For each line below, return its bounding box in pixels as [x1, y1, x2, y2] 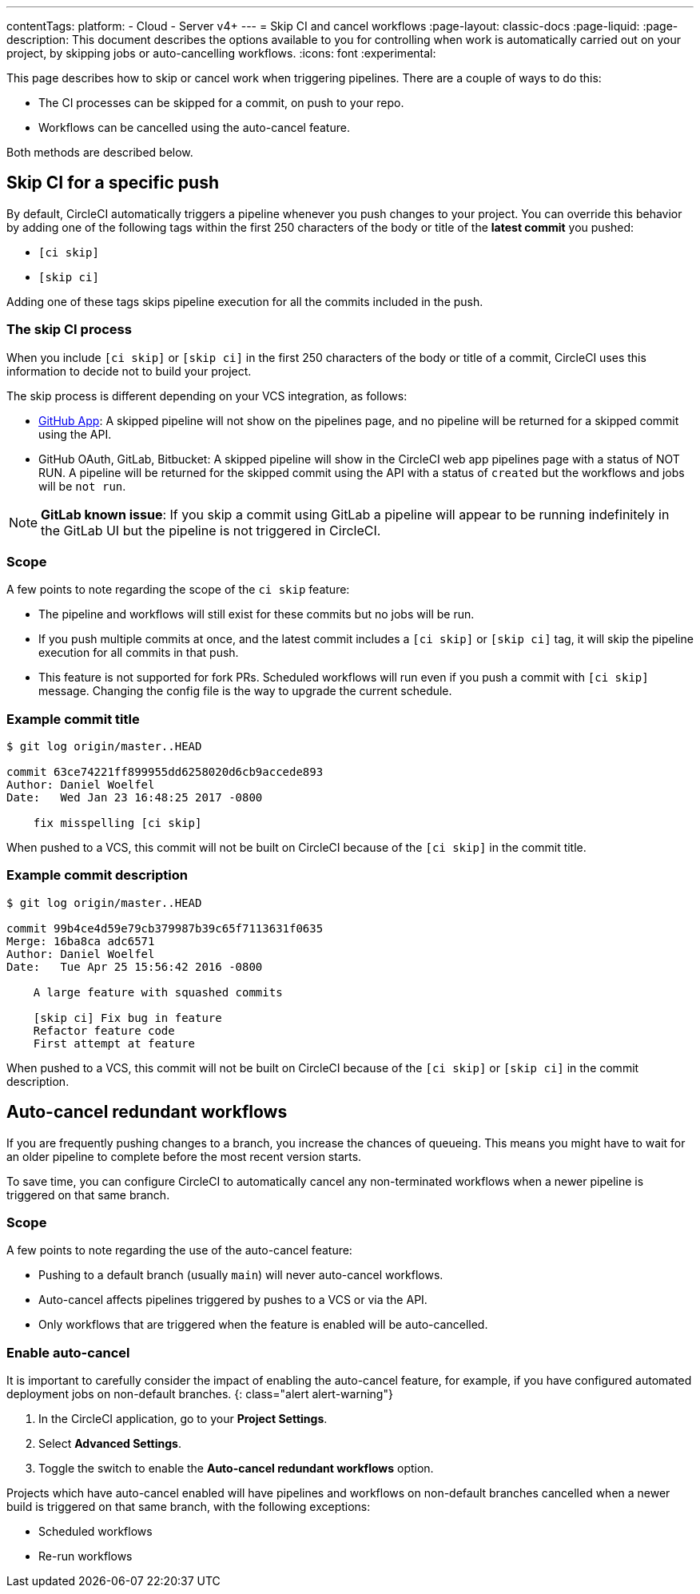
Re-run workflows [38, 1549, 133, 1564]
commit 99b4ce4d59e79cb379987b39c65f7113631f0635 [6, 921, 324, 935]
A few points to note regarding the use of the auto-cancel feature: [6, 1243, 352, 1258]
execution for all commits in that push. [38, 646, 239, 660]
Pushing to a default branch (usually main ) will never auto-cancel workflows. [38, 1268, 443, 1282]
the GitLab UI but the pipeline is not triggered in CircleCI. [41, 522, 381, 539]
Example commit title [6, 710, 140, 727]
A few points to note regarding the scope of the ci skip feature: [6, 582, 350, 597]
